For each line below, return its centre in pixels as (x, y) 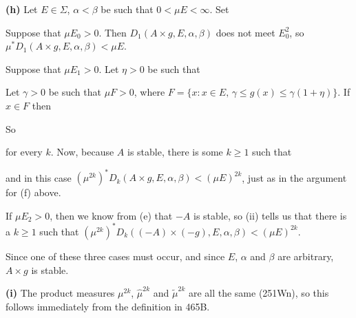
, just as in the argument (294, 177)
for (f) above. (33, 192)
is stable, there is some (175, 152)
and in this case (39, 177)
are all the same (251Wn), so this (259, 293)
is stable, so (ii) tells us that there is (270, 215)
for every (24, 152)
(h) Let (22, 9)
